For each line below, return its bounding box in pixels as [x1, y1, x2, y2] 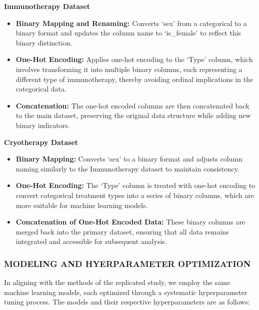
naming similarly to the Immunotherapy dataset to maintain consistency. [15, 163, 239, 173]
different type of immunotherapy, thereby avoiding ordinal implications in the [15, 73, 253, 84]
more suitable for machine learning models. [15, 199, 148, 210]
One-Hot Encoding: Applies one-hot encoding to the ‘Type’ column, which [15, 54, 253, 64]
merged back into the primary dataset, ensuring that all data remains [15, 226, 229, 236]
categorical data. [15, 83, 66, 94]
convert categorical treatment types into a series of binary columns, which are [15, 189, 254, 200]
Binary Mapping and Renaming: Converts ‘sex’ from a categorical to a [15, 17, 247, 28]
